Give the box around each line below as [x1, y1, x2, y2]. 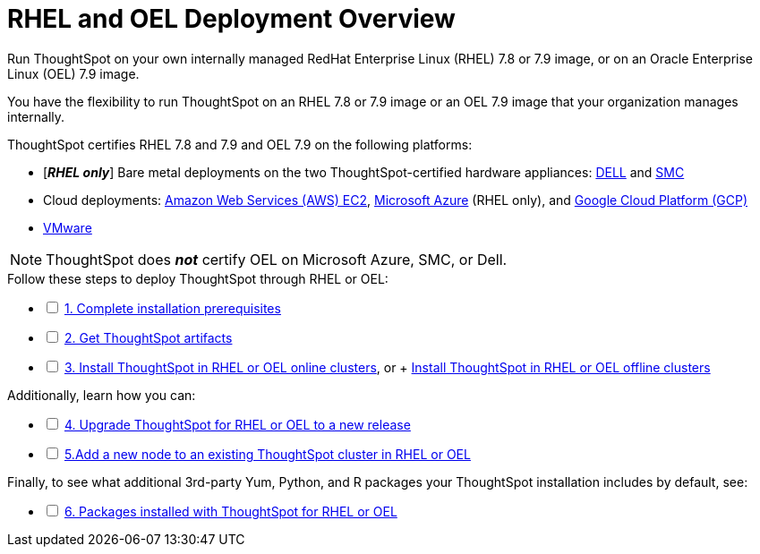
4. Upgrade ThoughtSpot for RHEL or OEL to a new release [64, 416, 411, 432]
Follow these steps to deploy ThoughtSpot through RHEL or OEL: [7, 270, 389, 286]
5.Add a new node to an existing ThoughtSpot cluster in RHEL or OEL [64, 446, 471, 462]
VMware [43, 219, 92, 235]
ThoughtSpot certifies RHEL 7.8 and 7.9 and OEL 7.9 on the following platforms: [7, 136, 473, 152]
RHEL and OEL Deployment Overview [7, 4, 456, 34]
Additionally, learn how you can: [7, 387, 196, 403]
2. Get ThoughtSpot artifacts [64, 329, 233, 345]
